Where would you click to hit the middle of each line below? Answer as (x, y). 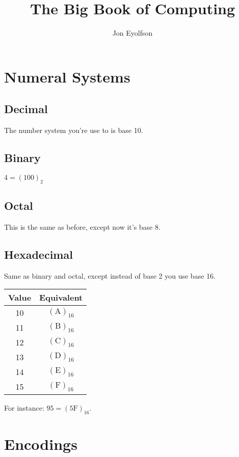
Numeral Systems (67, 76)
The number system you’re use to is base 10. (74, 130)
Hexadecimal (38, 254)
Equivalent (61, 298)
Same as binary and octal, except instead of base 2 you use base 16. (110, 275)
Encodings (41, 444)
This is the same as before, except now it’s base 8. (82, 226)
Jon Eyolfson (132, 33)
